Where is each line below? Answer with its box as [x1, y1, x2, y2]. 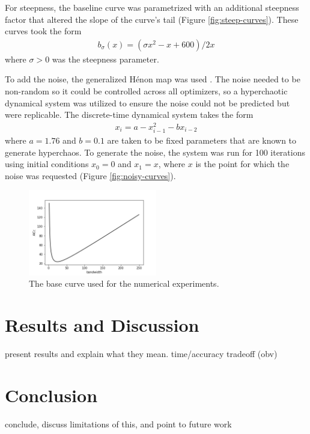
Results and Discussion [5, 313, 199, 337]
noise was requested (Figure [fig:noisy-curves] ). [5, 169, 176, 182]
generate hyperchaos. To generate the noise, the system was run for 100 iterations [5, 145, 305, 158]
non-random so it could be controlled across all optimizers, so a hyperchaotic [5, 85, 288, 97]
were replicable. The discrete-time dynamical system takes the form [5, 108, 254, 121]
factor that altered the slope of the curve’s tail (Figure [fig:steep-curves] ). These [5, 13, 299, 25]
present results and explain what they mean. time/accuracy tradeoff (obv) [5, 347, 278, 360]
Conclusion [5, 382, 98, 407]
